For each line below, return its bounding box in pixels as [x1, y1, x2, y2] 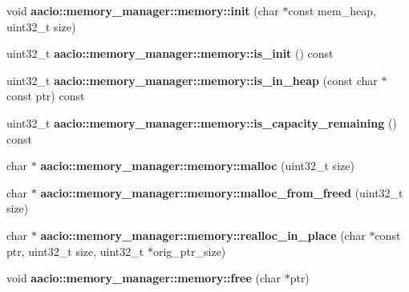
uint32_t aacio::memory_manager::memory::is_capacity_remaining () [6, 114, 397, 131]
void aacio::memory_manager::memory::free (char [6, 270, 281, 286]
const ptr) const [6, 87, 85, 104]
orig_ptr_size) [152, 242, 226, 259]
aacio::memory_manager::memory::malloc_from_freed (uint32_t [40, 184, 403, 201]
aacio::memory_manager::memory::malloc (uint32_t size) [40, 157, 354, 174]
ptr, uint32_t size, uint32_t [6, 242, 144, 259]
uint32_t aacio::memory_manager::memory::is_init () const [6, 45, 334, 62]
